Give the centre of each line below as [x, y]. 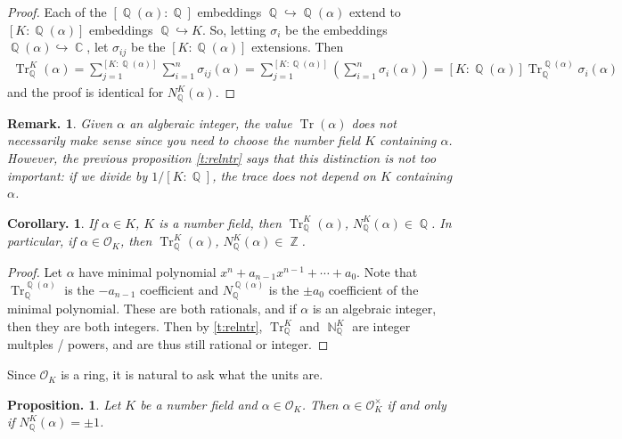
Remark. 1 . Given [60, 122]
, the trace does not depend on [294, 175]
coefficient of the [373, 290]
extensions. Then [298, 47]
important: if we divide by [78, 175]
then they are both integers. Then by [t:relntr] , [135, 326]
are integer [381, 326]
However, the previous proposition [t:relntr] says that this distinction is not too [222, 157]
